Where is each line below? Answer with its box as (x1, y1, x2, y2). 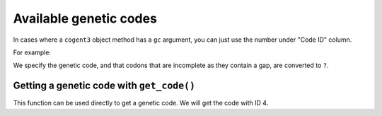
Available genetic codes (13, 11, 157, 26)
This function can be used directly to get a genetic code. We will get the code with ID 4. (13, 99, 269, 108)
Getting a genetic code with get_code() (13, 80, 196, 92)
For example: (13, 48, 52, 57)
